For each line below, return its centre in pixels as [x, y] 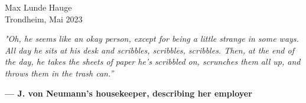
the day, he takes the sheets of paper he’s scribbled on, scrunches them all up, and [153, 62]
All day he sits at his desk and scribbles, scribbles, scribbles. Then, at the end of [149, 50]
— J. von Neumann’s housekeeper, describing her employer [128, 93]
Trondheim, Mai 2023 [44, 19]
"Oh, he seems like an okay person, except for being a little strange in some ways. [152, 39]
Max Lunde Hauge [38, 7]
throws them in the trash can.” [59, 73]
